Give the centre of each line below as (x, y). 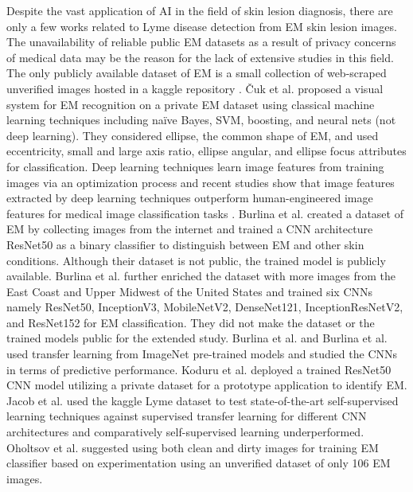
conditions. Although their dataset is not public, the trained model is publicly (196, 260)
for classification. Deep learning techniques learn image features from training (195, 166)
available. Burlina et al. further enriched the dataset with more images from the (201, 276)
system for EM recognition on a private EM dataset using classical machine (191, 104)
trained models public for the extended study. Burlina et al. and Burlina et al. (197, 338)
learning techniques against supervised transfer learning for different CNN (187, 416)
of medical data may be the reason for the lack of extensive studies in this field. (200, 57)
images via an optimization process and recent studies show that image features (201, 182)
